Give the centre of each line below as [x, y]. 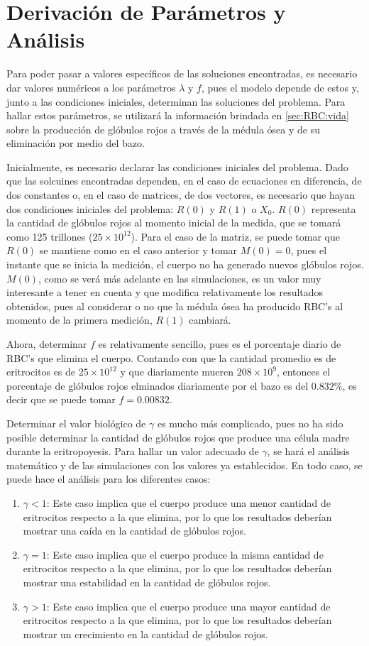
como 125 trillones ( [50, 236]
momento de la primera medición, [79, 320]
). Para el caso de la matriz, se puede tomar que [235, 236]
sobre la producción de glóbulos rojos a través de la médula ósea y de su [163, 129]
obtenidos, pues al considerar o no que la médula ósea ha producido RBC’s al [175, 306]
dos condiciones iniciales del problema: [90, 208]
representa [334, 208]
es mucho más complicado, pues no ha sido [250, 423]
